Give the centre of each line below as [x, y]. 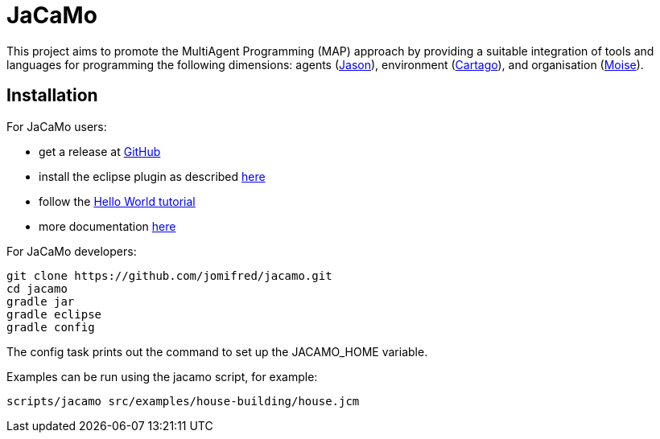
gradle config [51, 327]
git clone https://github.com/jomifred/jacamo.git [169, 275]
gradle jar [41, 301]
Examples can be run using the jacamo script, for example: [162, 376]
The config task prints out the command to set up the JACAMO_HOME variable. [217, 351]
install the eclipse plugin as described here [152, 176]
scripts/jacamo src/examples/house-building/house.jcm [183, 401]
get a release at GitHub [100, 151]
